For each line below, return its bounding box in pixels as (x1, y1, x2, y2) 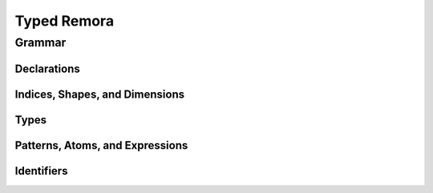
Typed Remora (14, 12, 115, 30)
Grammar (14, 35, 67, 50)
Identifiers (14, 164, 68, 178)
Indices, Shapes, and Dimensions (14, 87, 184, 101)
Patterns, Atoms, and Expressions (14, 139, 188, 152)
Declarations (14, 62, 80, 75)
